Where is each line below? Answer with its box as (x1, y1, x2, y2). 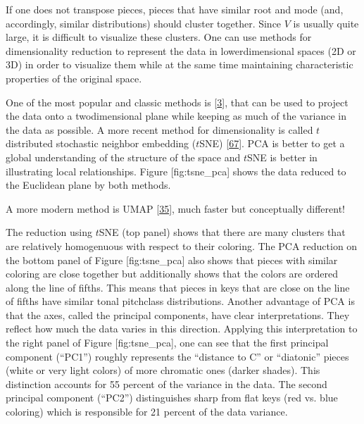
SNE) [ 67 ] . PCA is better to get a (199, 136, 345, 151)
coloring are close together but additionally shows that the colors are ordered (6, 266, 338, 281)
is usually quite (293, 15, 359, 30)
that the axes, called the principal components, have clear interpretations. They (6, 307, 350, 322)
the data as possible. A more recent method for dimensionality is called (6, 122, 313, 137)
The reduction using (6, 225, 93, 239)
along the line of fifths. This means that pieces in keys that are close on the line (6, 280, 350, 294)
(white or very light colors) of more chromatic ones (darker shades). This (6, 363, 320, 378)
